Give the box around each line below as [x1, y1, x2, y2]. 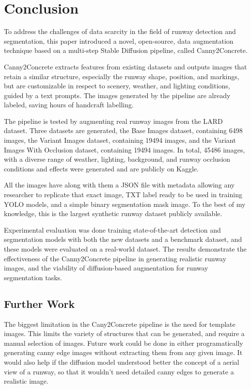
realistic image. [4, 376, 48, 386]
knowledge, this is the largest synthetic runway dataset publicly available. [4, 208, 222, 219]
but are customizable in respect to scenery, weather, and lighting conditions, [4, 81, 230, 91]
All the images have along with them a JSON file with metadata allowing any [4, 180, 235, 190]
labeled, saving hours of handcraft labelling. [4, 100, 134, 110]
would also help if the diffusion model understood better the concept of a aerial [4, 356, 239, 367]
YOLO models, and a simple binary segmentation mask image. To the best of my [4, 199, 246, 209]
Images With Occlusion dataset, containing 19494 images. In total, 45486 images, [4, 144, 245, 154]
